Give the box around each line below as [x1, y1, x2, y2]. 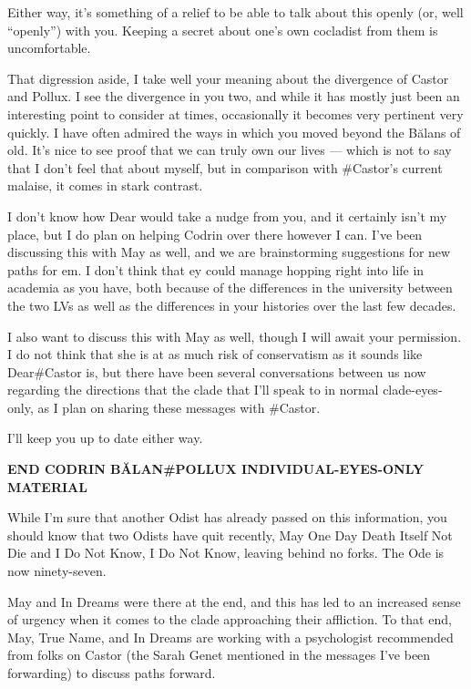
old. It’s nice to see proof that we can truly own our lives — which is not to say [7, 140, 452, 159]
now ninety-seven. [7, 561, 107, 581]
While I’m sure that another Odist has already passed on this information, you [7, 508, 447, 527]
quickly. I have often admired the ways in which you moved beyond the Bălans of [7, 122, 461, 141]
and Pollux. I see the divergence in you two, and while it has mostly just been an [7, 87, 460, 106]
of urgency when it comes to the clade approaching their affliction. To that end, [7, 610, 452, 629]
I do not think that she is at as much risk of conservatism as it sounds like [7, 344, 423, 364]
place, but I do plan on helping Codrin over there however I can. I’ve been [7, 224, 423, 243]
